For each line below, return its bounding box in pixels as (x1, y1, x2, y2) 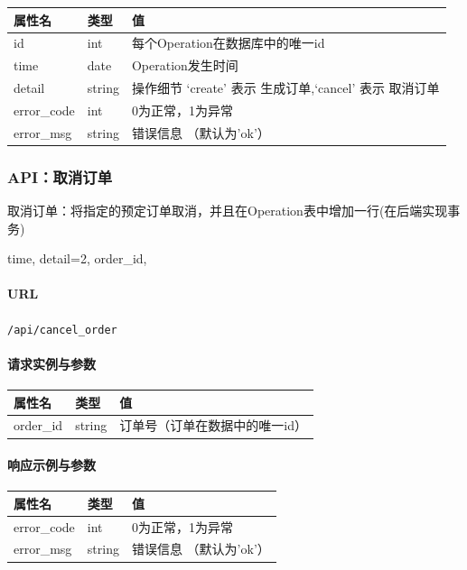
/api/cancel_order (7, 323, 117, 336)
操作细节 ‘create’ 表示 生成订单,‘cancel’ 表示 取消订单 (131, 78, 440, 97)
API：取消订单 (7, 165, 113, 188)
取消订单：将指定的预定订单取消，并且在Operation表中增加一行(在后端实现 (7, 201, 448, 220)
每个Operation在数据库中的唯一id (131, 33, 325, 52)
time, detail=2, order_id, (7, 249, 147, 268)
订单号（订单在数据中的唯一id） (119, 416, 307, 435)
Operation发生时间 (131, 56, 238, 75)
